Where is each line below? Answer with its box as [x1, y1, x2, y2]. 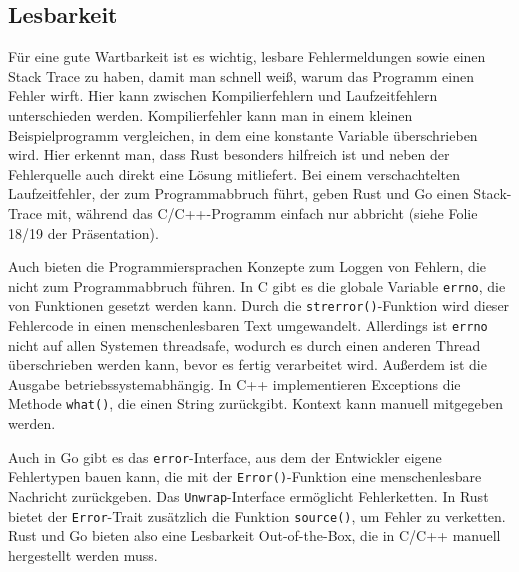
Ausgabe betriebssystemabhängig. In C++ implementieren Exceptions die [8, 373, 461, 394]
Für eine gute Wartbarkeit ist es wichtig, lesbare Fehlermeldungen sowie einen [8, 46, 486, 67]
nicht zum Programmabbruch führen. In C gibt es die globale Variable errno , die [8, 275, 506, 296]
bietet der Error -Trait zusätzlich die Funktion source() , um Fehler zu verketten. [8, 505, 506, 526]
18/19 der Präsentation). [8, 222, 159, 243]
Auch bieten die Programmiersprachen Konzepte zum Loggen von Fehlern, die [8, 256, 487, 277]
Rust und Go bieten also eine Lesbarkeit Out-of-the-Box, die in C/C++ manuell [8, 525, 501, 546]
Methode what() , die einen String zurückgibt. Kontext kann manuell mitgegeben [8, 393, 503, 414]
